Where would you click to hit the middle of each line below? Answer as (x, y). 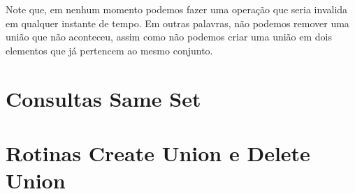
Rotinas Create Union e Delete (158, 152)
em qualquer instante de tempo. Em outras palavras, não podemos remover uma (177, 23)
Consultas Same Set (103, 98)
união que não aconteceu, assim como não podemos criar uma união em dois (169, 37)
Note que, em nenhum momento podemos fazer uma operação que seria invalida (177, 9)
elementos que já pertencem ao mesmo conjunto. (109, 50)
